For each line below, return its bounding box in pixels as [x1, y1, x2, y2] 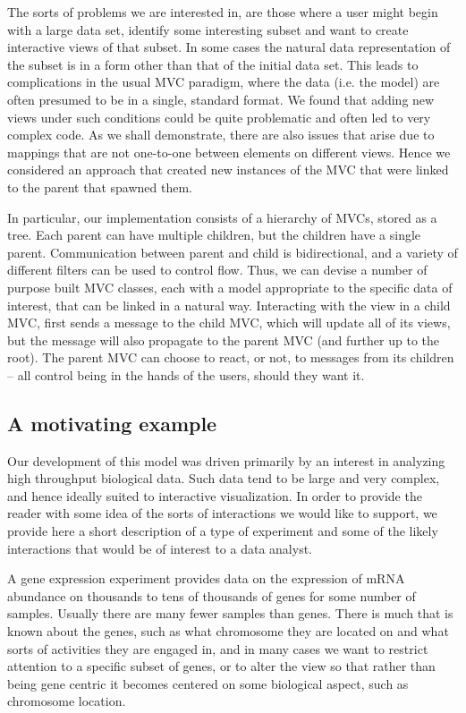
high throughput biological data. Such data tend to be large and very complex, [7, 469, 440, 488]
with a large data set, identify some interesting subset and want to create [7, 20, 409, 38]
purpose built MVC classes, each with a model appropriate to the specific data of [7, 277, 453, 296]
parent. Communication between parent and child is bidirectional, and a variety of [7, 242, 458, 261]
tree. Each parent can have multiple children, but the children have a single [7, 225, 421, 244]
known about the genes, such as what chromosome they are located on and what [7, 622, 449, 641]
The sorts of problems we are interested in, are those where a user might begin [7, 3, 438, 21]
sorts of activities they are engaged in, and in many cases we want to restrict [7, 639, 428, 658]
